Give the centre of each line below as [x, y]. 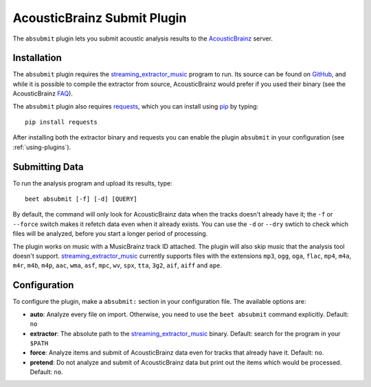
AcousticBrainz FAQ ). [43, 93]
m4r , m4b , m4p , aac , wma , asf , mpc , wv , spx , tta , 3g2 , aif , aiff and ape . [117, 265]
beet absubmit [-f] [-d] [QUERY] [81, 199]
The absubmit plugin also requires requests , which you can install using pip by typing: [136, 106]
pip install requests [61, 122]
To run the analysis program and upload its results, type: [93, 183]
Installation [37, 58]
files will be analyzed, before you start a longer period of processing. [110, 234]
